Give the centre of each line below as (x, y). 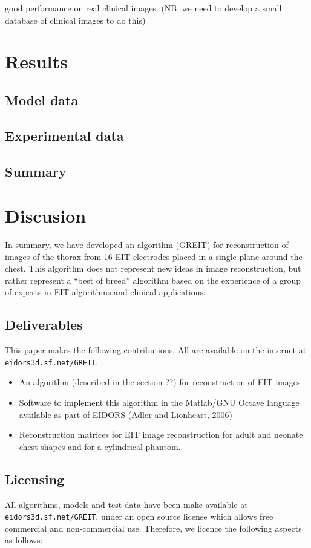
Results (36, 61)
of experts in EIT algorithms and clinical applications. (105, 292)
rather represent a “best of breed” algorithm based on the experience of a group (153, 280)
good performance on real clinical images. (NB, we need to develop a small (143, 8)
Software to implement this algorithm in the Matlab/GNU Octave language (159, 403)
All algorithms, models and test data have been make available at (126, 504)
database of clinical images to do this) (75, 20)
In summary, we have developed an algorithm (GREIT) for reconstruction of (147, 245)
